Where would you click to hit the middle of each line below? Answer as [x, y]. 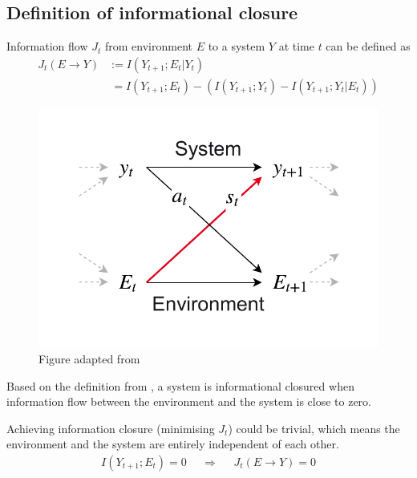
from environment [148, 46]
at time [296, 46]
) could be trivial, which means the [314, 428]
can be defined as [368, 46]
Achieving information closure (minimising [111, 428]
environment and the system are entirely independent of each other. [173, 444]
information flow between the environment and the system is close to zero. [189, 401]
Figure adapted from [89, 358]
